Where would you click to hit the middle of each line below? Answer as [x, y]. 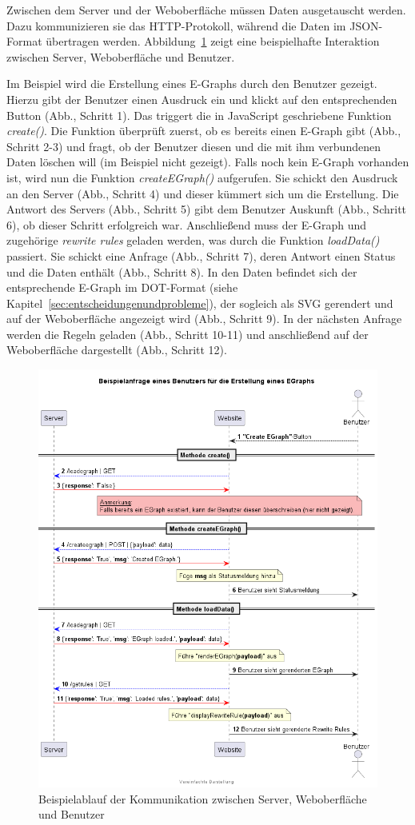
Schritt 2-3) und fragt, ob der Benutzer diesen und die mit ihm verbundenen [194, 146]
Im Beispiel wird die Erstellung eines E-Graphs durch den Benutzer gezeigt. [192, 84]
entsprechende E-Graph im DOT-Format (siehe [122, 287]
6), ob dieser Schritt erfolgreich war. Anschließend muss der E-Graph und [187, 224]
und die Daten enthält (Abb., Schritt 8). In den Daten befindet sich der [182, 271]
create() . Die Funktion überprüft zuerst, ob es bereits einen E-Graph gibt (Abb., [204, 131]
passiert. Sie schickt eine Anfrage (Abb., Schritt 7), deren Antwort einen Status [201, 255]
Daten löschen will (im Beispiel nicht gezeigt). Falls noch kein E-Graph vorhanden [208, 162]
